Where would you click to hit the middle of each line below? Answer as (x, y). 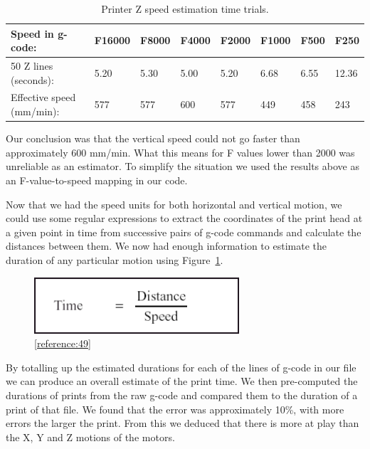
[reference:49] (63, 343)
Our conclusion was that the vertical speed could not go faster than (153, 138)
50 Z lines (32, 66)
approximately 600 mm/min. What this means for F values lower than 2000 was (180, 152)
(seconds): (32, 79)
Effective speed (43, 97)
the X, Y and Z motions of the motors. (90, 437)
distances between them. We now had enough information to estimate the (166, 246)
